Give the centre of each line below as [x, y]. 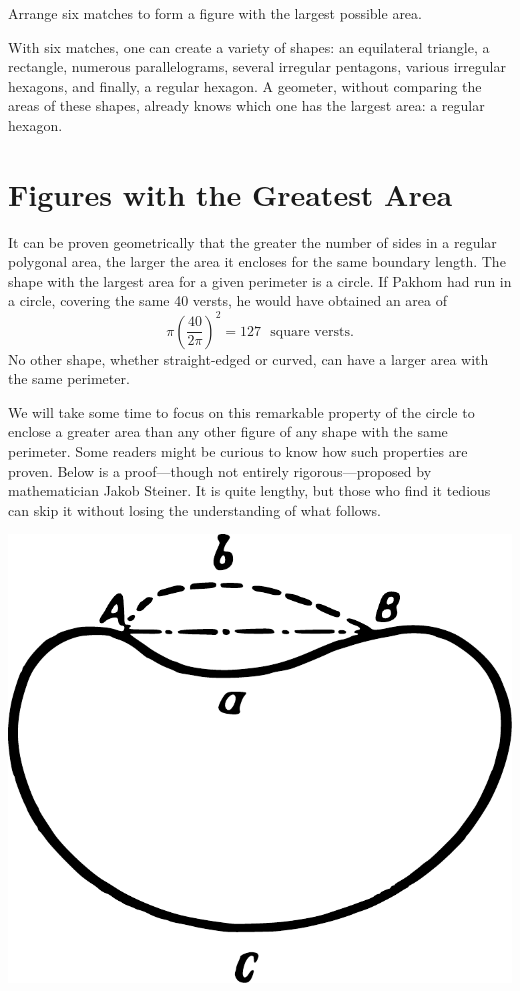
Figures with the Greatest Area [230, 193]
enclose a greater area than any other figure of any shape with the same [228, 431]
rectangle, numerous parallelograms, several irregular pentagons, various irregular [257, 66]
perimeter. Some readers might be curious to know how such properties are [238, 450]
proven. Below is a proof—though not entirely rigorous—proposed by [220, 470]
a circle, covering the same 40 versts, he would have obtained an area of [227, 300]
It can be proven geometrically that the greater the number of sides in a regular [252, 241]
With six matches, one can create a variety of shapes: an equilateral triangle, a [249, 46]
